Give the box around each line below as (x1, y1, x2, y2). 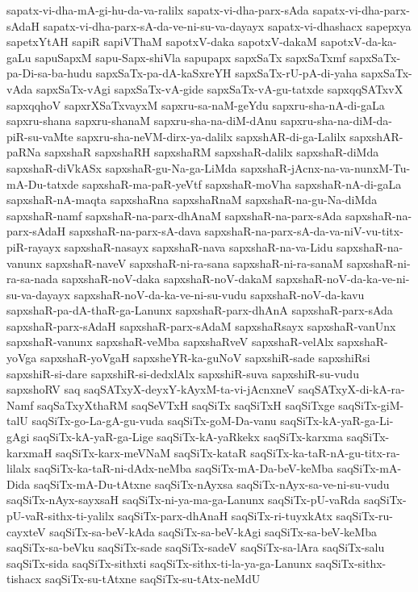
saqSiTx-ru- (336, 507, 394, 523)
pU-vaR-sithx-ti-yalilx (6, 507, 115, 523)
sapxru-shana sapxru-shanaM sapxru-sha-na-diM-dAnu (6, 112, 278, 129)
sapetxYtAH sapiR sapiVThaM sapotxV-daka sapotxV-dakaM (6, 33, 317, 50)
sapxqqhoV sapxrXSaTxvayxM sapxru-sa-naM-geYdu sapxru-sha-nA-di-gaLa (6, 96, 385, 113)
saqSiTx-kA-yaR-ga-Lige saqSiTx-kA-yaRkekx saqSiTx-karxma (33, 428, 343, 445)
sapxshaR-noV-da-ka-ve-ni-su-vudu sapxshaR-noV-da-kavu (73, 286, 365, 302)
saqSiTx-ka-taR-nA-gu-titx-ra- (250, 444, 400, 461)
